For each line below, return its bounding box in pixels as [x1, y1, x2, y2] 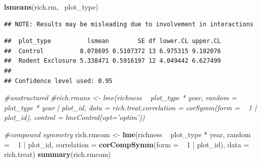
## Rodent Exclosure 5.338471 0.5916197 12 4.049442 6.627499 [4, 57, 221, 65]
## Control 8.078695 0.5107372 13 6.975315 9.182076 [4, 47, 221, 55]
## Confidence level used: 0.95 [4, 77, 113, 85]
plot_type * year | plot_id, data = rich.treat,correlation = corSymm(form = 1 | [4, 102, 257, 112]
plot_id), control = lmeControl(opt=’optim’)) [4, 112, 145, 123]
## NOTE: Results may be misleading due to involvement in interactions [4, 20, 253, 28]
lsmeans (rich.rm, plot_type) [4, 2, 98, 12]
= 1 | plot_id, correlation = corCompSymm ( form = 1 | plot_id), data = [4, 139, 249, 149]
